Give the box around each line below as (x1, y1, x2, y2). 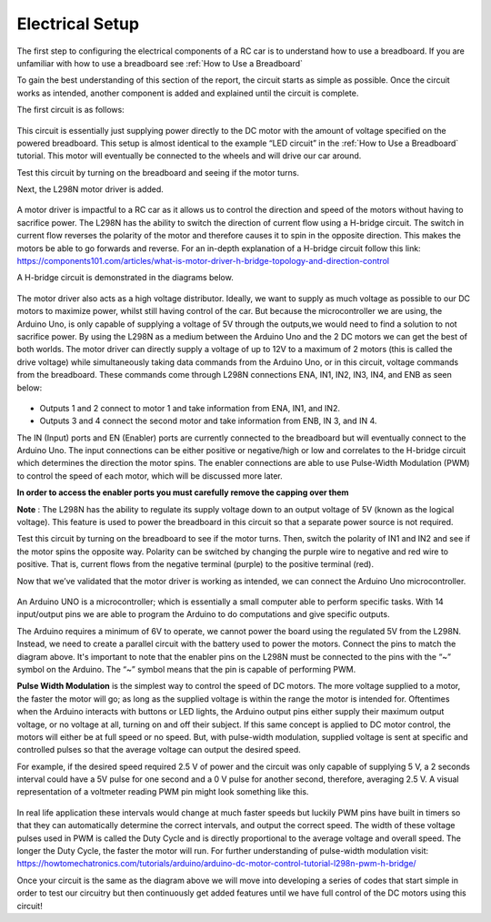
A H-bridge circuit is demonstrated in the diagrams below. (16, 272, 234, 283)
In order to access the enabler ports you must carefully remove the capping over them (16, 487, 349, 498)
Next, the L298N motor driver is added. (16, 184, 164, 195)
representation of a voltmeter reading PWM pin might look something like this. (16, 786, 309, 797)
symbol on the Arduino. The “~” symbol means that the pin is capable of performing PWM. (16, 664, 356, 674)
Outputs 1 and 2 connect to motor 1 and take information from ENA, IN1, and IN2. (39, 402, 341, 413)
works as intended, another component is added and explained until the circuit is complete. (16, 87, 359, 98)
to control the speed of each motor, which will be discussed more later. (16, 470, 284, 481)
